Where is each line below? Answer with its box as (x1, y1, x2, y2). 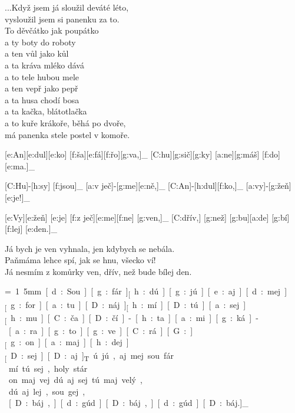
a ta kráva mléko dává (5, 58, 84, 71)
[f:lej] (5, 222, 23, 235)
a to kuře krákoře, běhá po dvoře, (5, 116, 126, 129)
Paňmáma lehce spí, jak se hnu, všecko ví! (5, 254, 156, 266)
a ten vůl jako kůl (5, 47, 69, 60)
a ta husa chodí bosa (5, 93, 79, 106)
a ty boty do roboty (5, 35, 76, 48)
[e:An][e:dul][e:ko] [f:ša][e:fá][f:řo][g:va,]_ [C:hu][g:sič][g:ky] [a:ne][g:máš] (5, 148, 260, 160)
